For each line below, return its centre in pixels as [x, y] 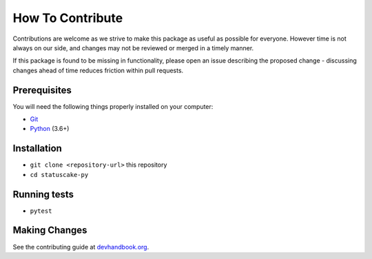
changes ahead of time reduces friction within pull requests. [98, 70]
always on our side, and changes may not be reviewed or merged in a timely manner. [133, 48]
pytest [41, 211]
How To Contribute [68, 18]
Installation [37, 148]
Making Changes [50, 230]
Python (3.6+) [50, 129]
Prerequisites [42, 90]
